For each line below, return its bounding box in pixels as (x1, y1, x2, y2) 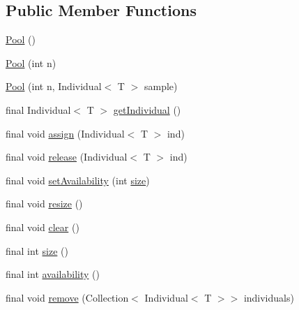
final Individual (6, 102, 71, 117)
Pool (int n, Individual (6, 79, 102, 94)
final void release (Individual (6, 149, 128, 164)
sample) (144, 79, 178, 94)
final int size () (6, 243, 68, 258)
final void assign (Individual (6, 126, 125, 140)
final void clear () (6, 219, 79, 234)
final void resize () (6, 196, 83, 211)
